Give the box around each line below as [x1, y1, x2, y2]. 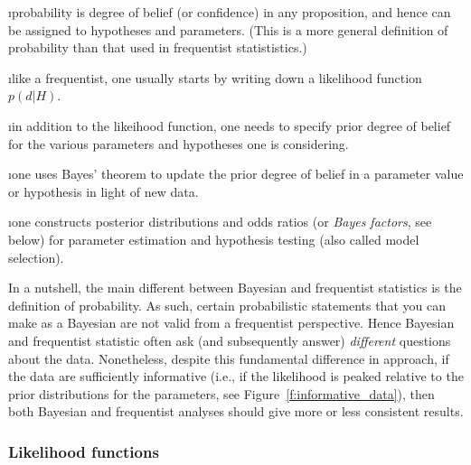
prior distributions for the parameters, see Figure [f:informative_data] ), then [8, 384, 435, 403]
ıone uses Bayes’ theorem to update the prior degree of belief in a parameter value [8, 164, 464, 183]
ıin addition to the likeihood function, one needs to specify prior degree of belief [8, 116, 451, 135]
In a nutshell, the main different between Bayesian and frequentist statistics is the [8, 278, 462, 297]
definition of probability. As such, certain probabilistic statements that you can [8, 295, 446, 314]
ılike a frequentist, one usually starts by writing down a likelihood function [8, 68, 422, 87]
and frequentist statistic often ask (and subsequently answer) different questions [8, 330, 451, 349]
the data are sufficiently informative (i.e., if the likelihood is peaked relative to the [8, 367, 464, 386]
